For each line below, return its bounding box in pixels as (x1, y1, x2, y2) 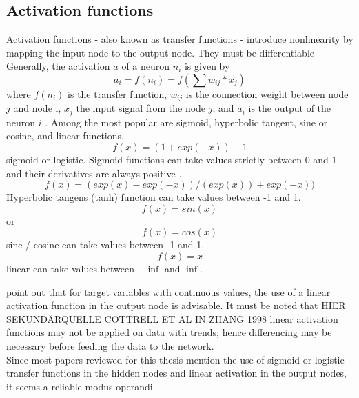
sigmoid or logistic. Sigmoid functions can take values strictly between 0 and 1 (6, 152, 337, 167)
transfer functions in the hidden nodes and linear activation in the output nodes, (6, 366, 347, 380)
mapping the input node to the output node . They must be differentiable (6, 45, 314, 59)
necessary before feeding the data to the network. (6, 339, 214, 353)
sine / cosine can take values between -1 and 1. (6, 237, 205, 252)
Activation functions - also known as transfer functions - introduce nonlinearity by (6, 32, 353, 46)
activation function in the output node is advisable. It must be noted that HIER (6, 298, 346, 312)
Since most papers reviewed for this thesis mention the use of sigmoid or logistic (6, 352, 345, 366)
